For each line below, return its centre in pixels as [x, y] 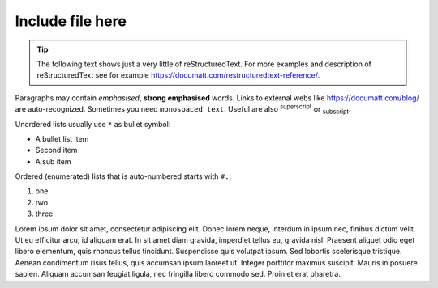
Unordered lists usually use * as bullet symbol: [93, 124]
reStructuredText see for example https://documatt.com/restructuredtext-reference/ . [178, 75]
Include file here [71, 21]
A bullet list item [62, 138]
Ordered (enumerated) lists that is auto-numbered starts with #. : [123, 176]
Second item [56, 150]
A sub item [54, 161]
